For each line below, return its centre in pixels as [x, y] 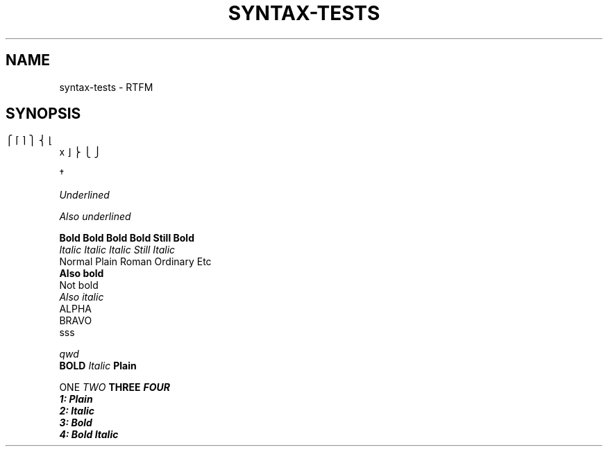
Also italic [82, 297]
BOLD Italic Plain [98, 366]
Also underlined [95, 217]
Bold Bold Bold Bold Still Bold [127, 238]
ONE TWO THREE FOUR [115, 387]
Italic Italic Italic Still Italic [117, 250]
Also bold [82, 274]
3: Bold [76, 423]
